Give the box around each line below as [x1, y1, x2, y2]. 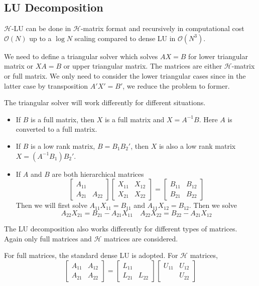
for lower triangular [188, 51, 248, 61]
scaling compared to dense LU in [74, 33, 176, 43]
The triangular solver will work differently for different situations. [4, 97, 206, 108]
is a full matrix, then [31, 114, 95, 124]
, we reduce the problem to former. [122, 80, 230, 91]
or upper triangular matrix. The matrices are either [63, 61, 222, 71]
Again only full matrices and [4, 233, 92, 243]
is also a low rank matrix [159, 140, 236, 151]
